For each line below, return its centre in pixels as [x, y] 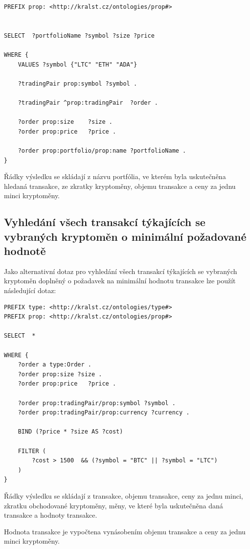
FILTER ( [32, 451]
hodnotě [25, 251]
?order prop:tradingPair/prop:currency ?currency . [104, 413]
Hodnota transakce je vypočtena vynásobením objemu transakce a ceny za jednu [125, 531]
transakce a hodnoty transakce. [51, 515]
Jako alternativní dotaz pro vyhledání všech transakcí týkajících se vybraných [121, 271]
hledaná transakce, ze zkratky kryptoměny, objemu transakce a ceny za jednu [120, 186]
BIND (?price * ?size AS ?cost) [70, 432]
